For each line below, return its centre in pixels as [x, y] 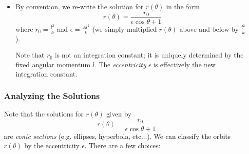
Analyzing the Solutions [52, 95]
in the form [183, 6]
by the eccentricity [52, 145]
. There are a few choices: [123, 145]
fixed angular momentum [53, 64]
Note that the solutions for [44, 114]
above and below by [209, 29]
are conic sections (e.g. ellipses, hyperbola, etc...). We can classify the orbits [117, 136]
